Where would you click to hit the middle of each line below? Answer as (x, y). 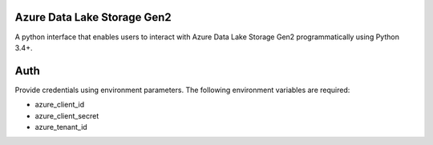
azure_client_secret (67, 115)
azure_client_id (60, 105)
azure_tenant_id (61, 127)
